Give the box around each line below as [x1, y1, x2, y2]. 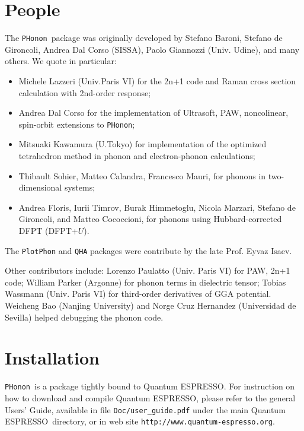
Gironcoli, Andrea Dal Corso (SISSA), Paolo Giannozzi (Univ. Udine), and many [5, 43, 300, 55]
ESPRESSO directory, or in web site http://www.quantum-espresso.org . [5, 415, 275, 427]
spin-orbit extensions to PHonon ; [18, 118, 135, 130]
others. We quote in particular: [5, 55, 117, 67]
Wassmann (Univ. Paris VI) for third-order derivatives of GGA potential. [5, 287, 271, 300]
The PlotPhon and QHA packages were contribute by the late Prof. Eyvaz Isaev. [5, 244, 292, 256]
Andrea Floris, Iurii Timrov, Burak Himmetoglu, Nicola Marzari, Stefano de [18, 201, 296, 213]
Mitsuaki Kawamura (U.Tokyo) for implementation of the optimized [18, 138, 267, 150]
